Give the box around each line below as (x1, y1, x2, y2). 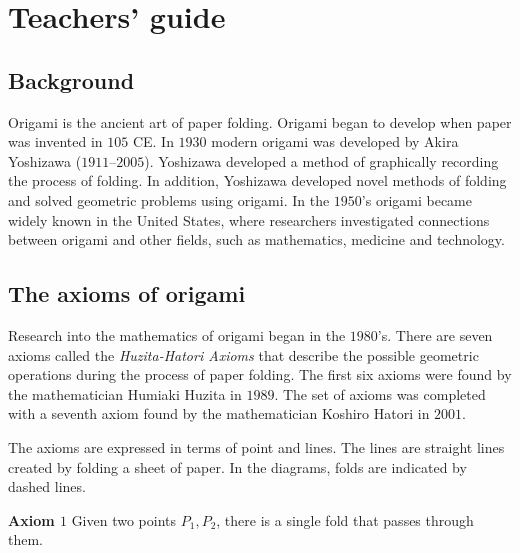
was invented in (8, 131, 103, 152)
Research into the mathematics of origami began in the (8, 324, 346, 345)
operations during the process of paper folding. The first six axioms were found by (8, 364, 512, 385)
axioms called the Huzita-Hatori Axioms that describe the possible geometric (8, 344, 479, 365)
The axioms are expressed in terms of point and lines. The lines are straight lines (8, 436, 505, 457)
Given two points (71, 509, 177, 530)
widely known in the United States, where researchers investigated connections (8, 209, 490, 230)
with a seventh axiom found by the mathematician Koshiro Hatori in (8, 403, 430, 424)
